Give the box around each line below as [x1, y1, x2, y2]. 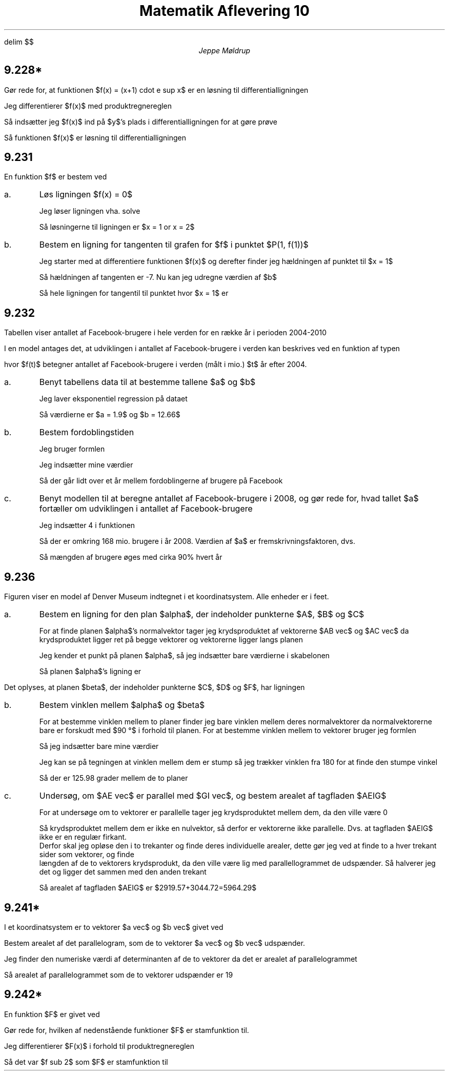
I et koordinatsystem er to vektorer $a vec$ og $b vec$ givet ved [4, 922, 223, 931]
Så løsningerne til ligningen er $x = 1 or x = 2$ [39, 222, 195, 232]
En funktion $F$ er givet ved [4, 1009, 100, 1019]
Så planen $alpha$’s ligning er [39, 667, 141, 676]
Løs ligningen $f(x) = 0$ [39, 189, 133, 200]
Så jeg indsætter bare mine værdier [39, 742, 159, 751]
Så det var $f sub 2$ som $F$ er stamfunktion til [4, 1057, 168, 1066]
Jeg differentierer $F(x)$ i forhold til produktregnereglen [4, 1041, 195, 1050]
